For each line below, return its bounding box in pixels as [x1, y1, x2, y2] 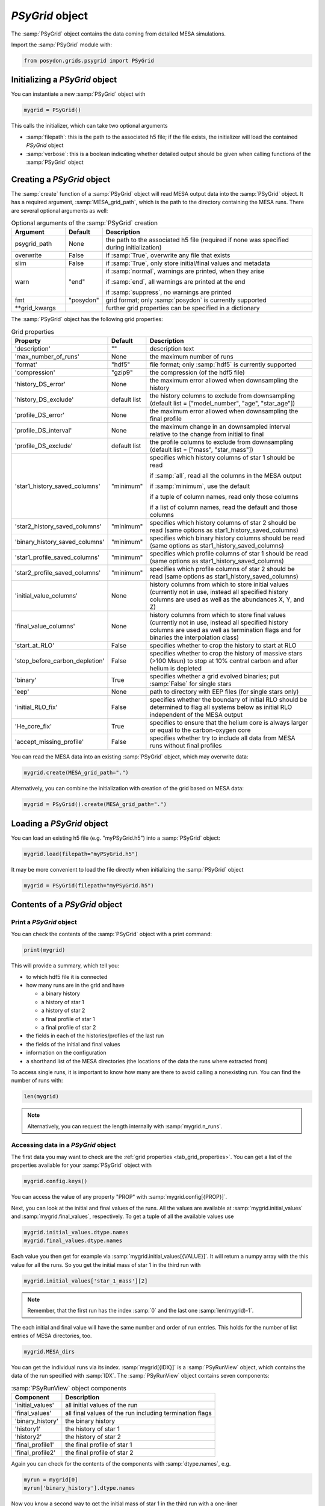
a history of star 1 [41, 998, 84, 1005]
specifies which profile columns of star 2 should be [149, 565, 295, 573]
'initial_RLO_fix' [14, 703, 58, 711]
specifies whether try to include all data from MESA [149, 734, 296, 742]
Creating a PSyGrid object [11, 174, 111, 184]
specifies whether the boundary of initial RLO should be [149, 696, 308, 704]
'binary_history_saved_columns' [14, 538, 105, 546]
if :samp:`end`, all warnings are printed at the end [105, 278, 246, 286]
